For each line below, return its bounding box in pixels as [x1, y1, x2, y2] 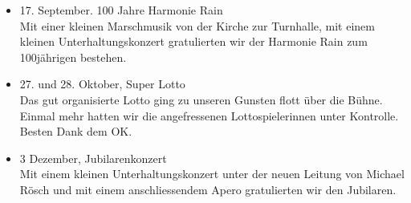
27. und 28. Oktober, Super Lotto [19, 75, 185, 92]
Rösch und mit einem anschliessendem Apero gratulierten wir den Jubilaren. [19, 181, 397, 197]
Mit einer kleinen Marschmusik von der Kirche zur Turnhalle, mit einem [19, 17, 375, 34]
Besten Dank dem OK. [19, 123, 132, 140]
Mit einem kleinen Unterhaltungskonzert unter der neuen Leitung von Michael [19, 165, 405, 182]
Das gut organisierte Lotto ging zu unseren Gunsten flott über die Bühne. [19, 91, 383, 108]
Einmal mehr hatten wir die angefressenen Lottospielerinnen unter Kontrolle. [19, 107, 399, 124]
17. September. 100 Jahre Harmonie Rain [19, 2, 223, 18]
